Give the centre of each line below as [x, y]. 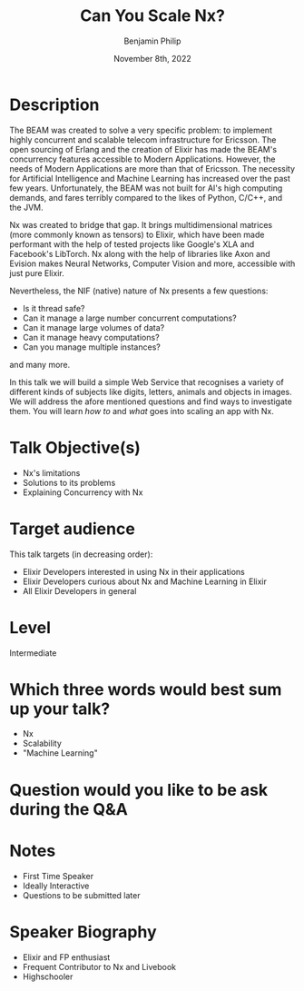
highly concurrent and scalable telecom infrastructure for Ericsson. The [143, 139]
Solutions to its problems [69, 482]
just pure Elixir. [37, 273]
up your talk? [60, 709]
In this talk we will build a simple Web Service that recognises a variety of [147, 382]
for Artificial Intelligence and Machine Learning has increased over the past [150, 178]
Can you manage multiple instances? [91, 347]
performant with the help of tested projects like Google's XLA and [132, 244]
